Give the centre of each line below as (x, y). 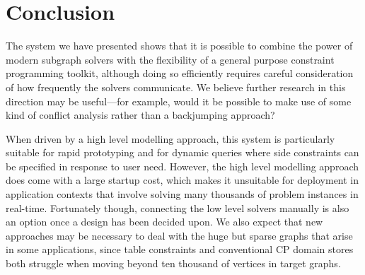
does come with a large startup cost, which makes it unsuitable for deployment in (182, 180)
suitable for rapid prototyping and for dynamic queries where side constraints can (182, 152)
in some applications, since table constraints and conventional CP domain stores (180, 249)
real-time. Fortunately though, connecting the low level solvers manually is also (178, 207)
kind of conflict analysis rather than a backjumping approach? (140, 115)
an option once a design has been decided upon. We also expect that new (164, 222)
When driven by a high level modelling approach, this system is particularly (170, 138)
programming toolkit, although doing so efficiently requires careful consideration (180, 73)
